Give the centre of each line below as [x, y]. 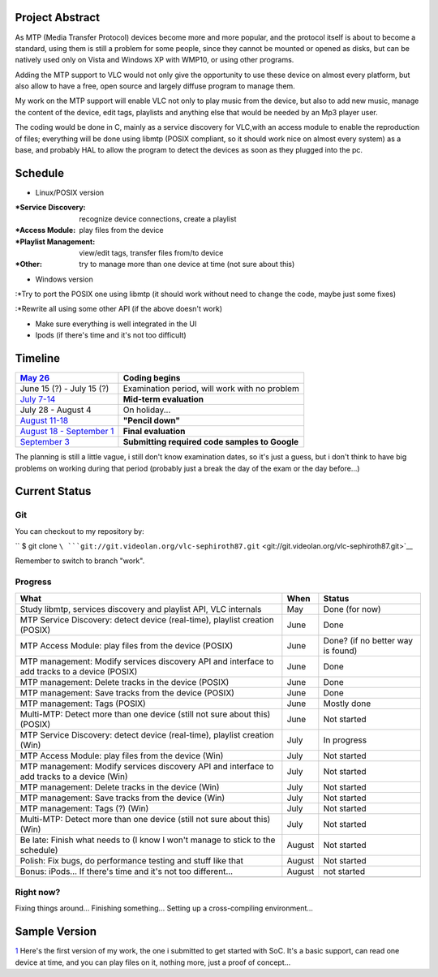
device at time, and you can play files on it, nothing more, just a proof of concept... [153, 962]
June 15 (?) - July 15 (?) [64, 389]
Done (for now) [352, 609]
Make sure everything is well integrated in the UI [116, 324]
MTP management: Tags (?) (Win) [84, 808]
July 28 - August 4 [56, 410]
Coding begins [152, 378]
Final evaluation [154, 432]
